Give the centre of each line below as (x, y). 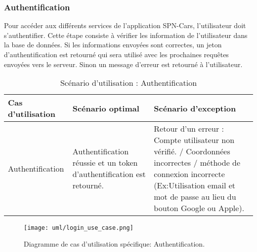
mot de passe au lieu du (195, 197)
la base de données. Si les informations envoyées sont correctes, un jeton (113, 45)
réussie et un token (105, 163)
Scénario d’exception (195, 108)
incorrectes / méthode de (197, 163)
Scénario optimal (106, 108)
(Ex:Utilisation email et (195, 185)
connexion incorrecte (189, 174)
